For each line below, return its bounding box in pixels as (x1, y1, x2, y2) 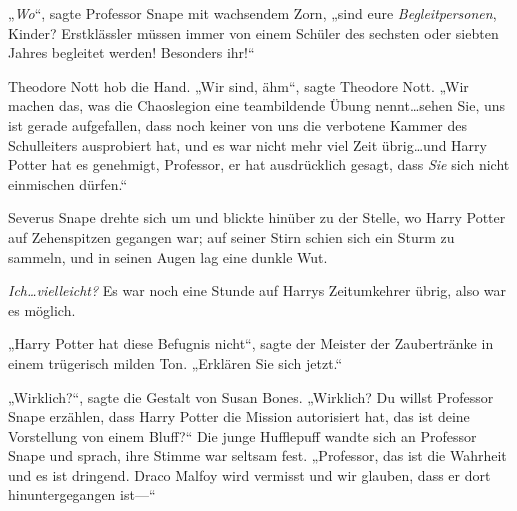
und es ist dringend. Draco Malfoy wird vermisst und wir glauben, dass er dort (8, 464, 491, 485)
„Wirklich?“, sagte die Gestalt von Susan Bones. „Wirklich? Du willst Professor (8, 386, 494, 407)
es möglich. (8, 299, 76, 320)
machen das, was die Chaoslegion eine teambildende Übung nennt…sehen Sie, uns (8, 95, 506, 116)
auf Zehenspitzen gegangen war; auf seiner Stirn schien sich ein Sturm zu (8, 226, 455, 247)
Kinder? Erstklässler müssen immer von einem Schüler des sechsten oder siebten (8, 22, 499, 43)
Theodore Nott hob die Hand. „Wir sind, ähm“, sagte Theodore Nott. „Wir (8, 75, 469, 96)
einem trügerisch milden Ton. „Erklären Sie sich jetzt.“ (8, 352, 343, 373)
